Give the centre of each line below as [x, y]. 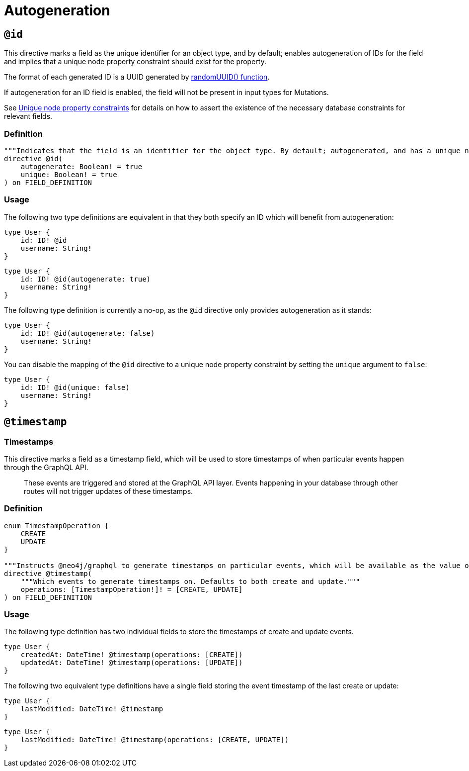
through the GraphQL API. [46, 467]
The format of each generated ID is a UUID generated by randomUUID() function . [137, 77]
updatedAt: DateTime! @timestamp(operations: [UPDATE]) [132, 663]
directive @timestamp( [48, 573]
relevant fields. [28, 116]
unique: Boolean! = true [69, 174]
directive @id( [34, 158]
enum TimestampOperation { [56, 526]
